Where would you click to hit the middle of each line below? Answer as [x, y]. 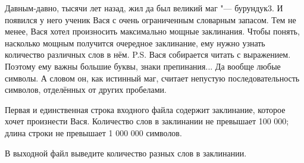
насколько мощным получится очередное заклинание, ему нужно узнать [135, 43]
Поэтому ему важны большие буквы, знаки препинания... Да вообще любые [143, 66]
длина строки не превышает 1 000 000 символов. [93, 132]
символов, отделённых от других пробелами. [86, 90]
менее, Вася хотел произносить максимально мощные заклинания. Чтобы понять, [152, 31]
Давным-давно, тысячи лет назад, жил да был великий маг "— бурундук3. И [144, 8]
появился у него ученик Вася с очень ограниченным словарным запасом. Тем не [151, 19]
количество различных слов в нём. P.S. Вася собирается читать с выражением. [148, 54]
